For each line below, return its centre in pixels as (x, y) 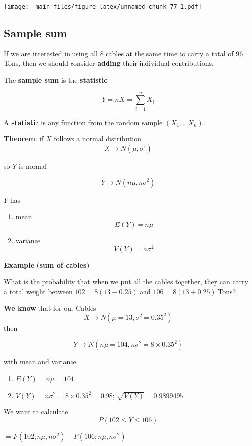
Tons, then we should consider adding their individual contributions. (109, 63)
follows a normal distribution (98, 139)
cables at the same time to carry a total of (170, 53)
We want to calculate (36, 412)
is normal (33, 165)
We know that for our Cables (50, 308)
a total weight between (38, 291)
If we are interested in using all (51, 53)
